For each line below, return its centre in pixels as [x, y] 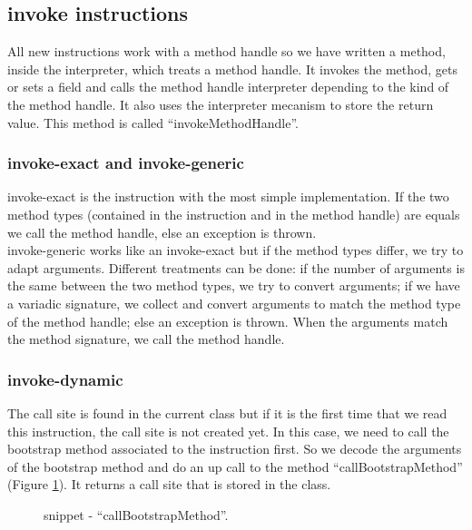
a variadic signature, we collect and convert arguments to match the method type [234, 303]
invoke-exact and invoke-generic [126, 163]
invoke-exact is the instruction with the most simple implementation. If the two [228, 196]
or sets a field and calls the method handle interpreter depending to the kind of [228, 87]
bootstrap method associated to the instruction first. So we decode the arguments [235, 449]
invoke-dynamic [65, 379]
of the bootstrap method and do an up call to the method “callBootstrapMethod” [235, 466]
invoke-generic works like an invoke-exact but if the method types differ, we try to [236, 250]
